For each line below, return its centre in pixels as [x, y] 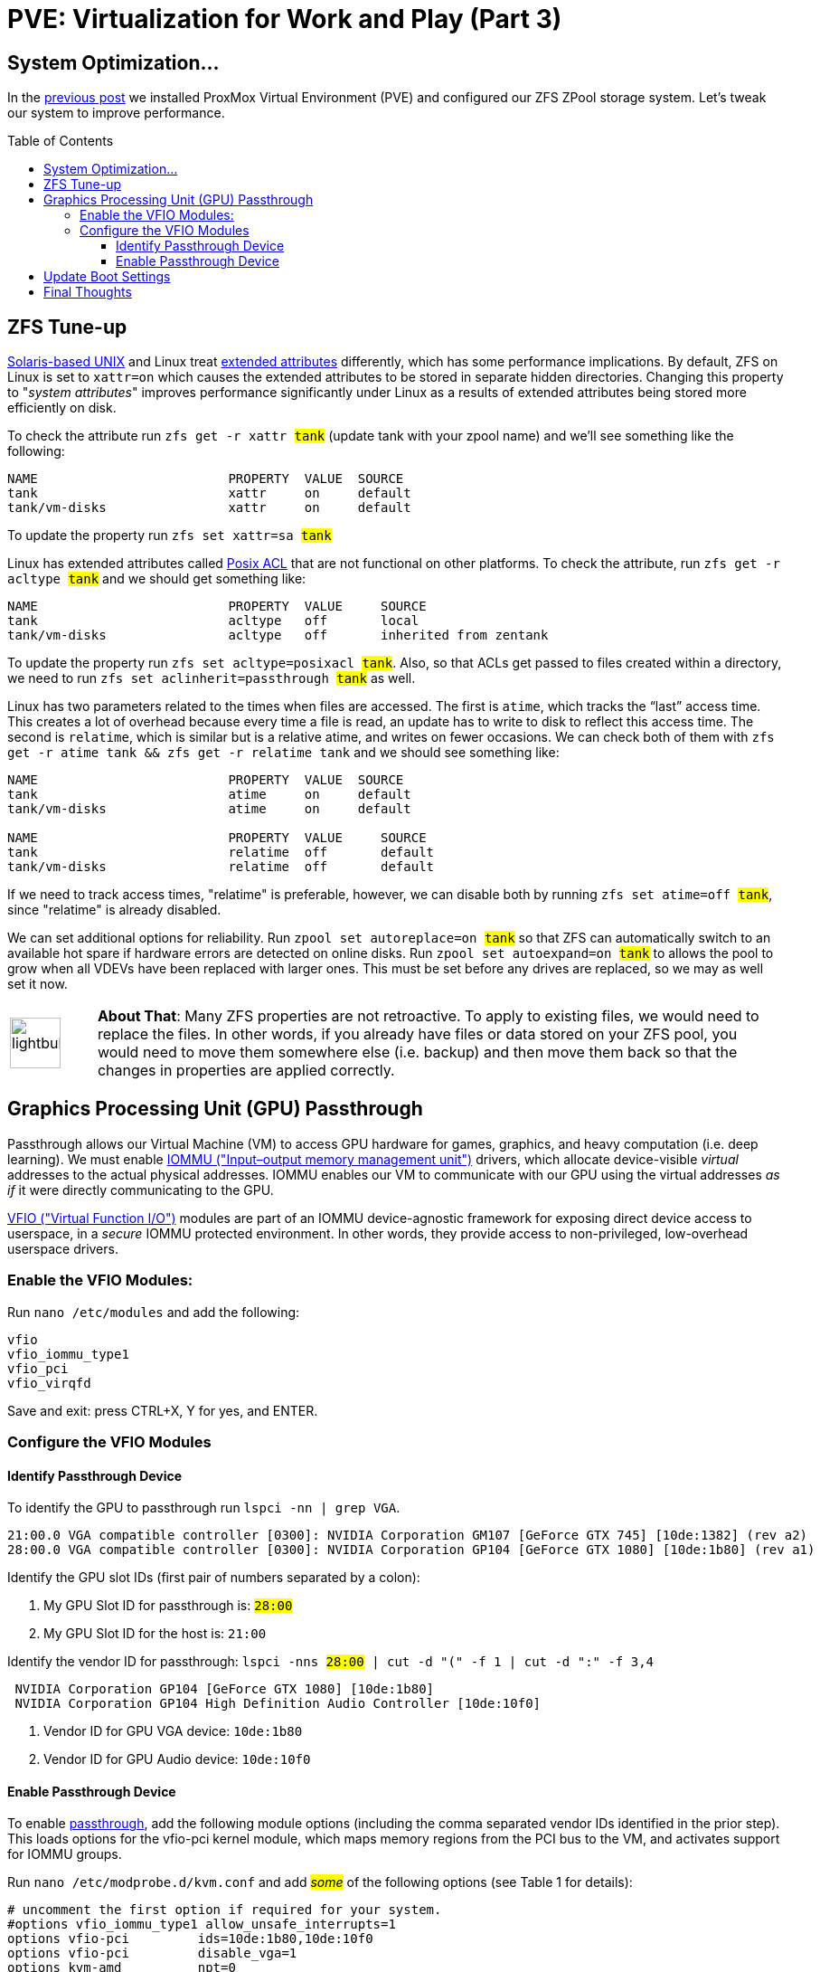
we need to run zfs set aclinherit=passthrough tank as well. [212, 678]
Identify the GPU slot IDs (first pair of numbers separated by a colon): [214, 1578]
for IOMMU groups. [65, 1854]
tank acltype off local [213, 621]
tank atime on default [209, 795]
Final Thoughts [88, 292]
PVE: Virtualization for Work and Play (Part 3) [285, 19]
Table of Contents [61, 141]
